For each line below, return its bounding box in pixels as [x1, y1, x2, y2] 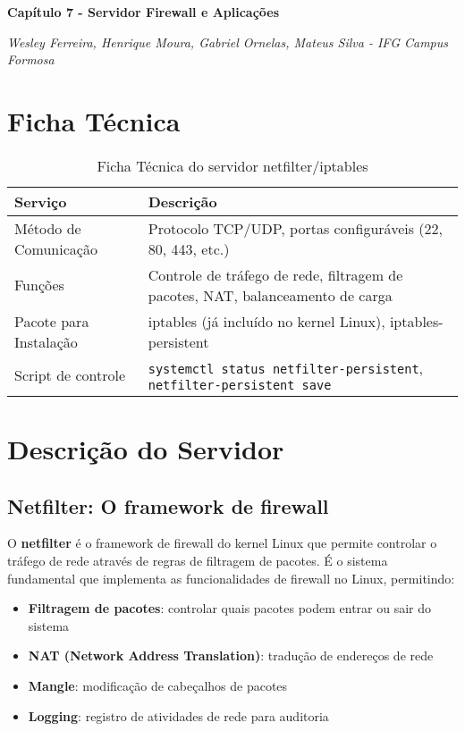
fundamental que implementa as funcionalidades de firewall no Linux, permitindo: [7, 568, 455, 587]
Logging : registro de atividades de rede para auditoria [28, 706, 329, 725]
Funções [14, 274, 64, 296]
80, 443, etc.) [148, 238, 230, 259]
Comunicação [14, 238, 97, 259]
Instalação [14, 331, 78, 352]
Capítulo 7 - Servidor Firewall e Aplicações [7, 3, 280, 21]
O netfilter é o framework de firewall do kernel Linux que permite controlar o [7, 534, 437, 552]
